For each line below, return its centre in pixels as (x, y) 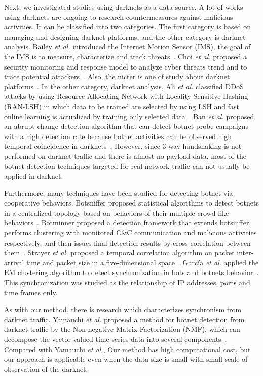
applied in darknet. (34, 176)
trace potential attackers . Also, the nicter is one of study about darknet (117, 76)
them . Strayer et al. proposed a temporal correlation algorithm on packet (119, 252)
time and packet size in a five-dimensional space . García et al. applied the (143, 262)
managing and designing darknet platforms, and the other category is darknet (125, 36)
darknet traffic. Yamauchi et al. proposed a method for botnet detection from (124, 319)
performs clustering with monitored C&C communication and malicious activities (130, 233)
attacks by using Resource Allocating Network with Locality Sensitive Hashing (126, 96)
